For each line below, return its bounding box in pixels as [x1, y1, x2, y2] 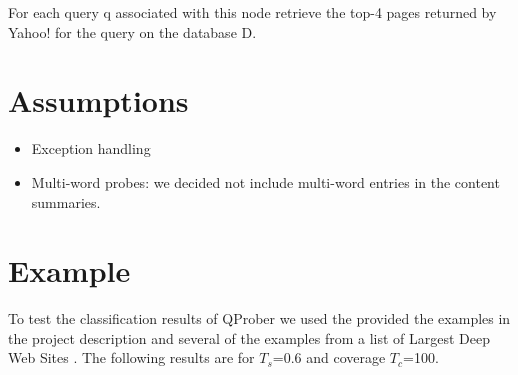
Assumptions [8, 80, 189, 121]
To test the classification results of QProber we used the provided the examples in [8, 308, 511, 329]
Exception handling [31, 138, 151, 159]
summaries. [31, 191, 101, 212]
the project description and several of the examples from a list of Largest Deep [8, 327, 490, 348]
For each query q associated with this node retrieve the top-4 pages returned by [8, 2, 497, 22]
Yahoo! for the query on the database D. [8, 21, 257, 42]
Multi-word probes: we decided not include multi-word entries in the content [31, 171, 500, 192]
